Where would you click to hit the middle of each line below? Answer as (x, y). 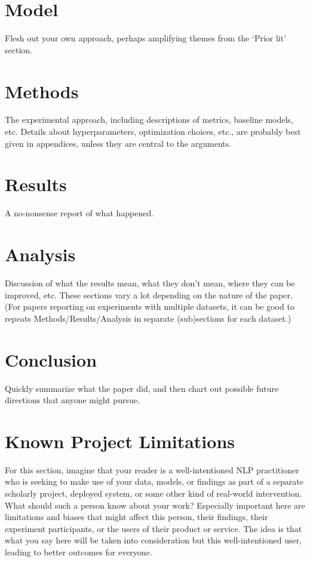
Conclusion (51, 359)
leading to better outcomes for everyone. (79, 552)
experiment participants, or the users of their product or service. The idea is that (154, 528)
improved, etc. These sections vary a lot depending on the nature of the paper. (149, 294)
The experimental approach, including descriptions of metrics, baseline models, (149, 120)
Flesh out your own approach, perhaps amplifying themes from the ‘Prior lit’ (146, 38)
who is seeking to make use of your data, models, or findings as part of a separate (154, 481)
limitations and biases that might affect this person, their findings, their (136, 517)
